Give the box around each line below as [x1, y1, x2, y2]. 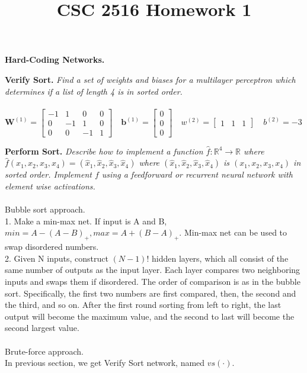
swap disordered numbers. [5, 240, 99, 253]
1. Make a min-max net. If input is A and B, [5, 214, 167, 227]
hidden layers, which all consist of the [151, 252, 289, 264]
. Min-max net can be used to [179, 226, 287, 239]
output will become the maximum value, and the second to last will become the [5, 310, 295, 322]
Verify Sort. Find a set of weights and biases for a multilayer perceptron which [5, 73, 296, 85]
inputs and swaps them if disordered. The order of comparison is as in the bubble [5, 275, 300, 287]
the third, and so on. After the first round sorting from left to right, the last [5, 298, 282, 311]
